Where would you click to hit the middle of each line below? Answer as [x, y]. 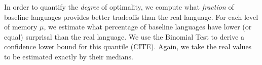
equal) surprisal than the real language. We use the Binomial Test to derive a [124, 36]
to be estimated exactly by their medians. [69, 56]
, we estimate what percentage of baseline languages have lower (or [148, 27]
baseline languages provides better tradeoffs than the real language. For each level [131, 17]
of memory [21, 27]
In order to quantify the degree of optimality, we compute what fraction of [119, 7]
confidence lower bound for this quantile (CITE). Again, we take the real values [128, 46]
